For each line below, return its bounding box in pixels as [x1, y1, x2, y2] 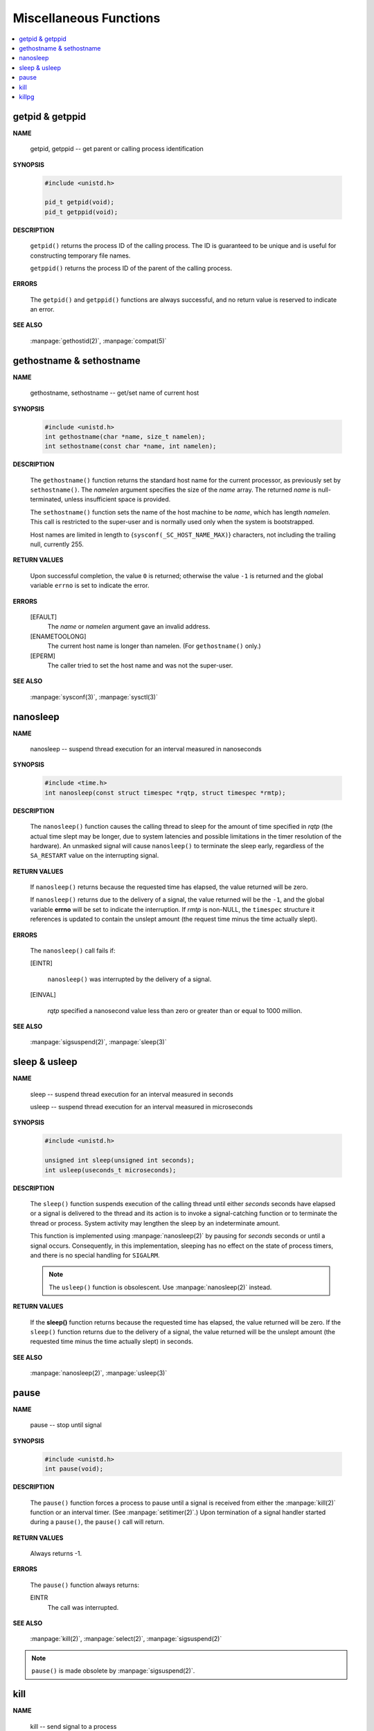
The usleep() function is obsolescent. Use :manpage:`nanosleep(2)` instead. [48, 1283, 272, 1291]
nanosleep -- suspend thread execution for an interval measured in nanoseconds [30, 745, 262, 753]
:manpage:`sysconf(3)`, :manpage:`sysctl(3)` [30, 692, 159, 701]
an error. [30, 305, 55, 314]
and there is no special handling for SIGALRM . [30, 1250, 160, 1259]
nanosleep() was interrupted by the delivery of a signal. [47, 975, 212, 983]
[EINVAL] [30, 991, 57, 999]
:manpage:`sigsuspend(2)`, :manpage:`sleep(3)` [30, 1038, 167, 1046]
